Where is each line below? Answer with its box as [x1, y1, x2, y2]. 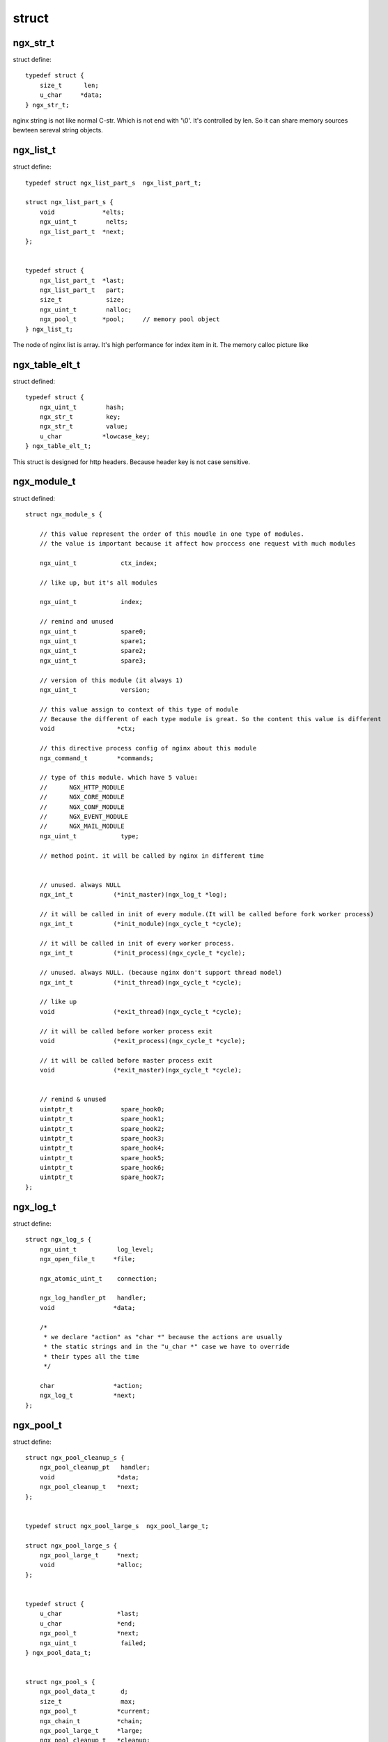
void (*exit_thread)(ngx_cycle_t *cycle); [39, 1008, 242, 1015]
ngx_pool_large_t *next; [39, 1551, 139, 1559]
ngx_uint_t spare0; [39, 627, 147, 635]
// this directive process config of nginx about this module [39, 744, 257, 753]
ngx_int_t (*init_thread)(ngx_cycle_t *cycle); [39, 978, 242, 986]
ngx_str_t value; [39, 422, 129, 431]
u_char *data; [39, 91, 103, 99]
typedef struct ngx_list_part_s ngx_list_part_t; [25, 178, 202, 187]
